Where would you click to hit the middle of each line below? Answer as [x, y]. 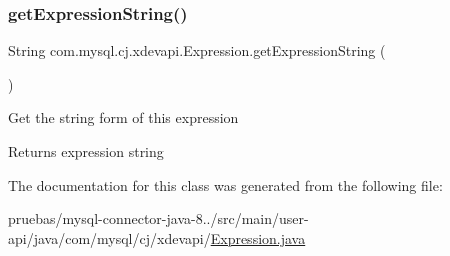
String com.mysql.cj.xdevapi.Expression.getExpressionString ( [197, 50]
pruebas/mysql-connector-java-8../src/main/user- [158, 218]
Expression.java [258, 237]
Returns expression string [86, 151]
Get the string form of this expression [123, 117]
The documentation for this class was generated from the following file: [225, 184]
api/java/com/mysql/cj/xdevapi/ [109, 237]
